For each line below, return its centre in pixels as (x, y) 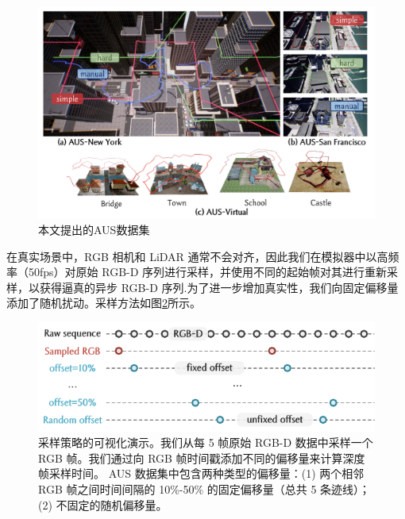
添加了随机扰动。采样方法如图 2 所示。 (104, 303)
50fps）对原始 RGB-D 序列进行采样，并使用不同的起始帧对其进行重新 (208, 272)
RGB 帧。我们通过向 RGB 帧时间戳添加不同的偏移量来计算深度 (202, 457)
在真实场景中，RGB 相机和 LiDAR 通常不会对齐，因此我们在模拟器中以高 (197, 256)
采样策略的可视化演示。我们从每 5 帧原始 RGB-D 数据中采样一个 (206, 442)
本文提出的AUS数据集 (94, 230)
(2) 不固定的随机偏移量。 (103, 504)
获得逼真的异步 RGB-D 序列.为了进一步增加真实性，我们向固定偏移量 (219, 287)
